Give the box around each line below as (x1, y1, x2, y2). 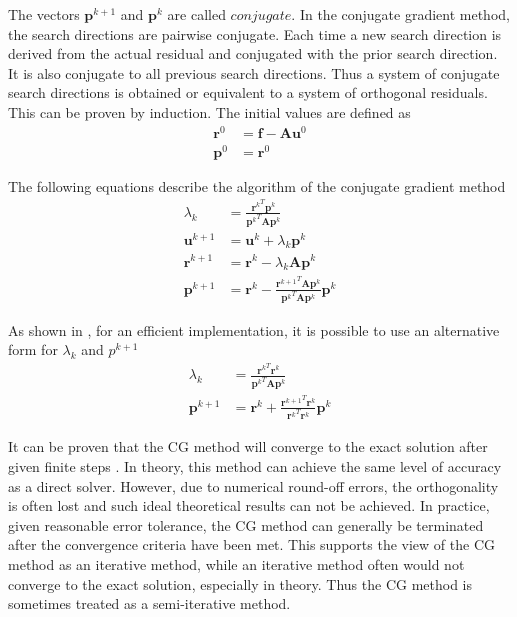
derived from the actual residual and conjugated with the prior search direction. (8, 43, 498, 64)
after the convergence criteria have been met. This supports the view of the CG (8, 534, 495, 555)
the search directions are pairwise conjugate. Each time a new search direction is (8, 23, 502, 44)
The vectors (8, 4, 80, 24)
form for (8, 339, 58, 360)
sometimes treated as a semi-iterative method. (8, 593, 291, 614)
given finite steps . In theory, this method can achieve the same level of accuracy (8, 456, 502, 476)
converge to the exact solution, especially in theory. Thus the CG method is (8, 573, 473, 594)
